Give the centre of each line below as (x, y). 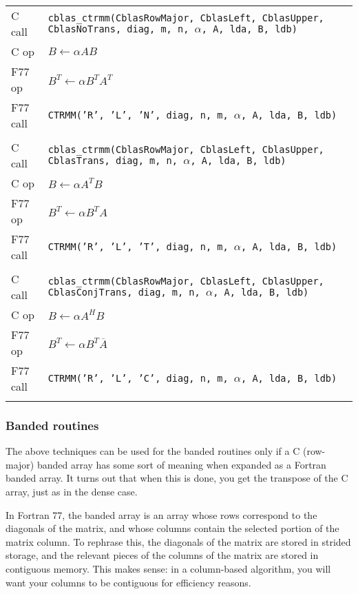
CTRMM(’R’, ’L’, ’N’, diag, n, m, (138, 115)
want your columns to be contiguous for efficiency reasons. (128, 582)
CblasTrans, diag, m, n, (113, 161)
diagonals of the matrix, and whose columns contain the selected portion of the (172, 528)
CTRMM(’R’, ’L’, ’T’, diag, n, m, (138, 247)
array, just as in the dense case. (72, 491)
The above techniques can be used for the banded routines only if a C (153, 451)
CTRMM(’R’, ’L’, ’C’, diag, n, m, (138, 378)
